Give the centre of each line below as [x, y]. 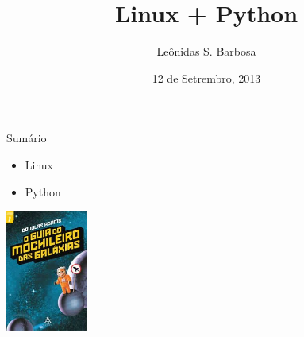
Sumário [27, 138]
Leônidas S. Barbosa [206, 51]
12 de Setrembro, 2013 [206, 77]
